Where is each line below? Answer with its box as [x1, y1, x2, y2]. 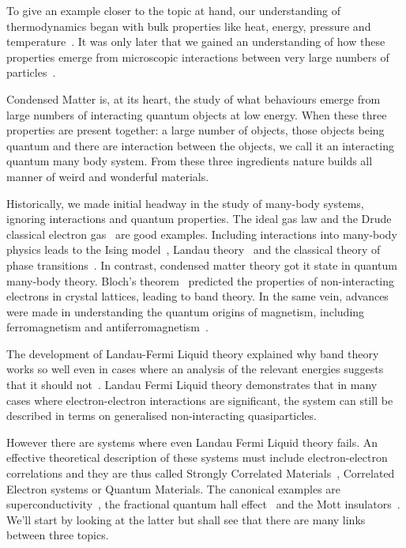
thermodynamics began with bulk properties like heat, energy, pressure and [6, 17, 371, 34]
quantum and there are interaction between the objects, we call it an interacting [6, 137, 394, 153]
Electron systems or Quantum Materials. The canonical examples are [6, 480, 341, 497]
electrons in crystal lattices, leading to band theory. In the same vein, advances [6, 288, 389, 304]
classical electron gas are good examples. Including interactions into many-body [6, 225, 397, 242]
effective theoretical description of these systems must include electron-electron [6, 449, 388, 466]
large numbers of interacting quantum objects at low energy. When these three [6, 106, 387, 123]
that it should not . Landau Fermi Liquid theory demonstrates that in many [6, 376, 378, 393]
